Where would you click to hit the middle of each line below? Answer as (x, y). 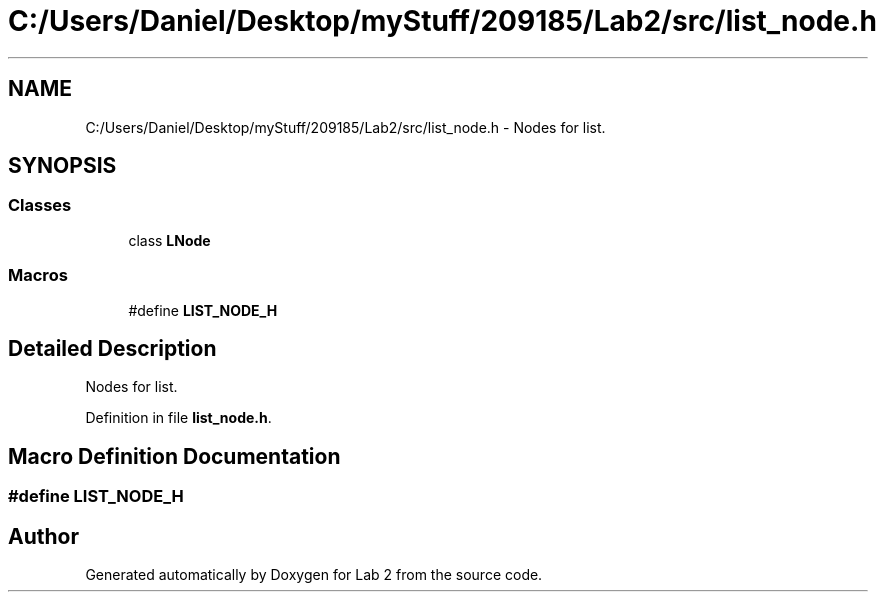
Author (43, 536)
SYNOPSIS (62, 166)
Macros (38, 275)
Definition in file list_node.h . (178, 418)
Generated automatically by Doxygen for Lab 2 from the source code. (314, 575)
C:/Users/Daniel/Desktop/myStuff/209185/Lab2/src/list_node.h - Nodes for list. (345, 127)
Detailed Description (112, 348)
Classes (40, 205)
